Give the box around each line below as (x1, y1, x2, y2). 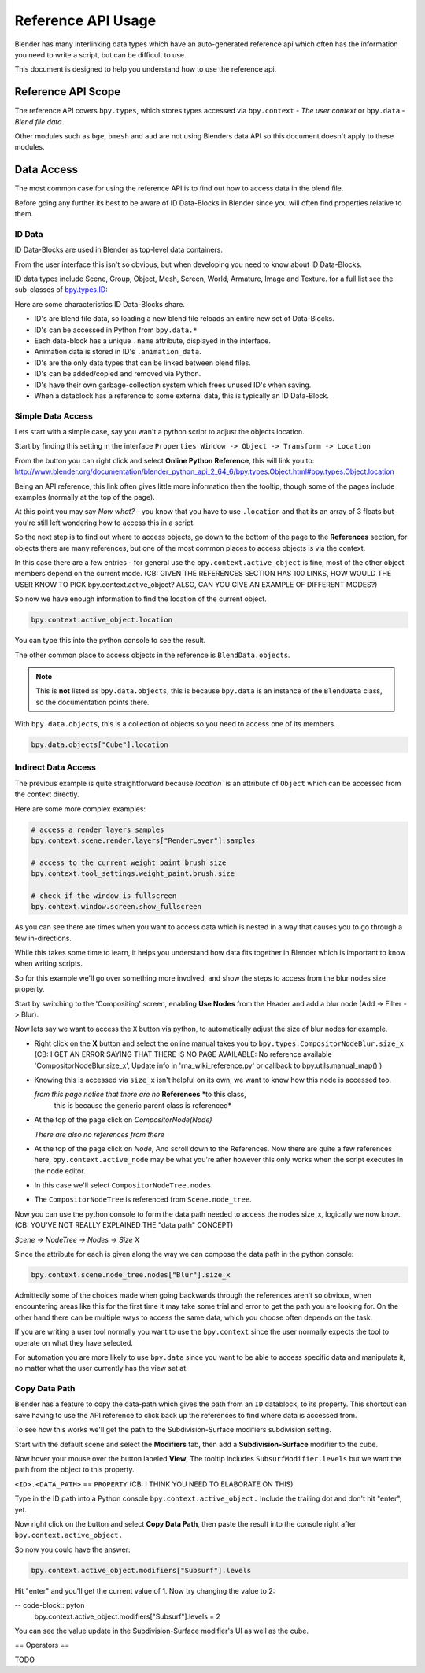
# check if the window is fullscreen (31, 891, 177, 900)
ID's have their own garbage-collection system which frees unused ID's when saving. (34, 380, 312, 390)
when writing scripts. (14, 958, 83, 968)
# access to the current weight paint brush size (31, 858, 227, 867)
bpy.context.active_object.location (31, 615, 173, 625)
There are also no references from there (34, 1129, 165, 1139)
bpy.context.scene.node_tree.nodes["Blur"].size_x (31, 1271, 231, 1280)
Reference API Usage (14, 12, 157, 29)
